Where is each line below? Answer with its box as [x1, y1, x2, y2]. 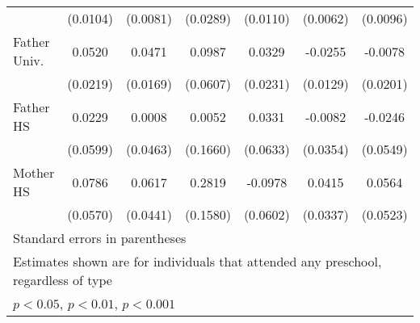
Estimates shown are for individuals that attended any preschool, [13, 252, 382, 271]
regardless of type [13, 271, 112, 289]
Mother [13, 163, 55, 182]
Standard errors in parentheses [13, 229, 187, 247]
